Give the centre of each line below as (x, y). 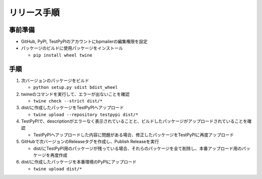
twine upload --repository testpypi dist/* (86, 114)
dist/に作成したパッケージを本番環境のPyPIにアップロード (79, 162)
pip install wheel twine (63, 55)
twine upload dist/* (58, 169)
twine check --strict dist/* (68, 101)
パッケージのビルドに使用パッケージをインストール (72, 48)
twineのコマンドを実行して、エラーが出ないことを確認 (75, 94)
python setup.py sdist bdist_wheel (76, 88)
